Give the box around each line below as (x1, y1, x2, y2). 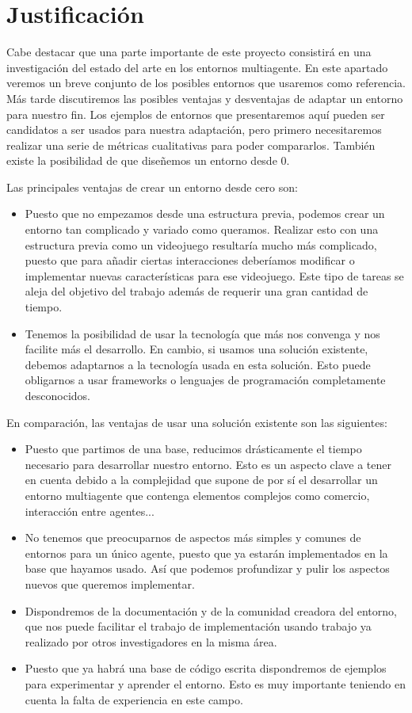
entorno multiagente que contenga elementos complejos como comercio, (25, 486, 370, 503)
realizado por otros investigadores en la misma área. (25, 633, 277, 650)
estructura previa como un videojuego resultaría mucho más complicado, (25, 236, 377, 253)
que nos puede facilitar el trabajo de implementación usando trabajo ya (25, 618, 372, 635)
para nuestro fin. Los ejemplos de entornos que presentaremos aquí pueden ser (6, 105, 385, 122)
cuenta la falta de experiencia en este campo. (25, 691, 243, 707)
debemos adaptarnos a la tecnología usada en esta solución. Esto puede (25, 356, 371, 372)
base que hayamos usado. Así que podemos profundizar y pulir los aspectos (25, 560, 390, 577)
